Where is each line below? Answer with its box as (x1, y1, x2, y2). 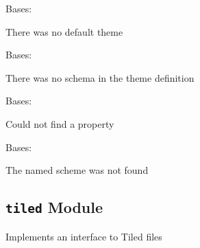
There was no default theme (5, 24, 123, 38)
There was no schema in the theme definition (5, 70, 195, 84)
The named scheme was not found (5, 163, 149, 177)
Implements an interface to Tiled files (5, 229, 162, 243)
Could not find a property (5, 116, 114, 131)
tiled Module (5, 196, 103, 218)
